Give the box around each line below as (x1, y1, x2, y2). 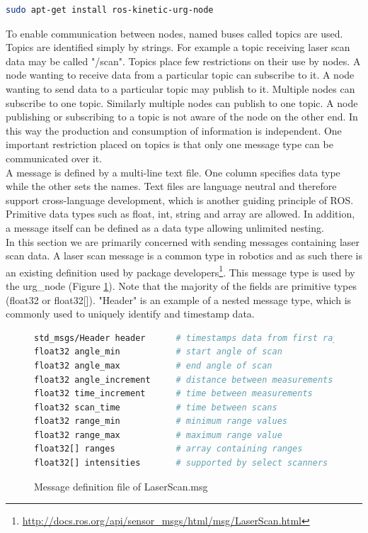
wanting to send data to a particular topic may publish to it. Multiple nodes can (6, 81, 355, 96)
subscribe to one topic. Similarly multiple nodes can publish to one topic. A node (6, 95, 358, 110)
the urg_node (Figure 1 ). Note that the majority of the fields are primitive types (6, 278, 357, 293)
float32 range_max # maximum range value (34, 430, 282, 440)
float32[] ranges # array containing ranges (34, 444, 303, 454)
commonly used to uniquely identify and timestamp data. (6, 306, 255, 321)
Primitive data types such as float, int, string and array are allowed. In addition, (6, 206, 355, 221)
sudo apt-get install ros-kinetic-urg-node (6, 5, 214, 15)
